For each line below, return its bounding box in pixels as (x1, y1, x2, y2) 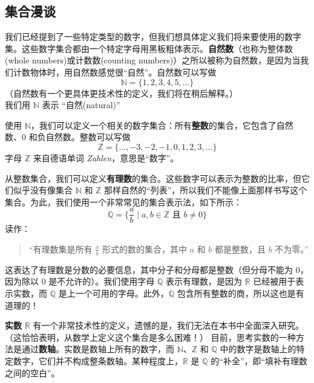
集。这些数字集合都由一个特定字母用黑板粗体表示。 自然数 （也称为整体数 (5, 42, 293, 54)
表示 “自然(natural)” (42, 98, 120, 111)
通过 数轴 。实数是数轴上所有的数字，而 (21, 343, 174, 355)
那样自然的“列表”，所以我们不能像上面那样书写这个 (104, 184, 307, 196)
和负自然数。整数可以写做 (28, 130, 131, 143)
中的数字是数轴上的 (220, 343, 296, 355)
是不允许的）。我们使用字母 (48, 275, 155, 288)
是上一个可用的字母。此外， (58, 287, 169, 299)
